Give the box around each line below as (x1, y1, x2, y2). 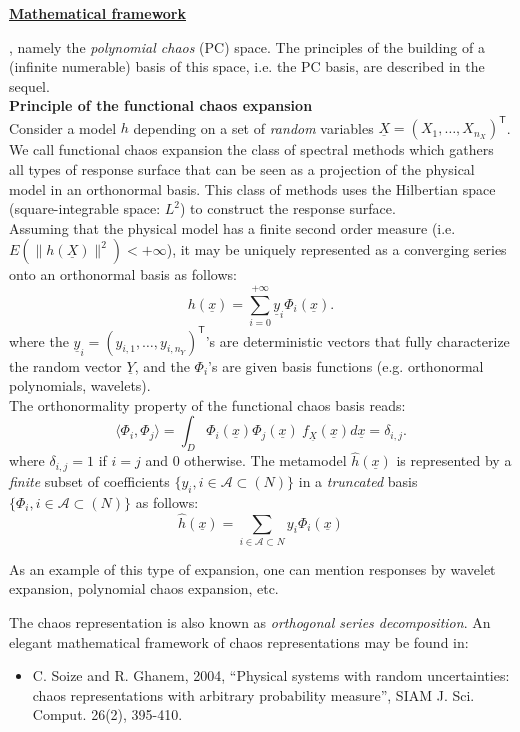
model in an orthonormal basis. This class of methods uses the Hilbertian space (9, 178, 496, 199)
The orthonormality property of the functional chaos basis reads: (9, 394, 406, 415)
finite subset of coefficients (9, 470, 170, 491)
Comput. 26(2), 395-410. (32, 704, 183, 725)
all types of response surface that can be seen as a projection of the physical (9, 159, 475, 180)
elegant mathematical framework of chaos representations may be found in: (9, 631, 469, 652)
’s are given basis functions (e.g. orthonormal (208, 355, 484, 376)
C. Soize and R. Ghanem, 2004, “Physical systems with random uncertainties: (32, 665, 510, 686)
